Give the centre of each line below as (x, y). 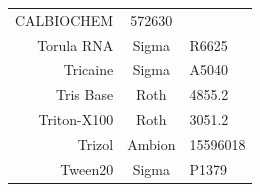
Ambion (151, 143)
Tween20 (87, 168)
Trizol (95, 143)
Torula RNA (75, 44)
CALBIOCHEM (64, 19)
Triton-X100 (76, 119)
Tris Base (85, 94)
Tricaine (88, 69)
